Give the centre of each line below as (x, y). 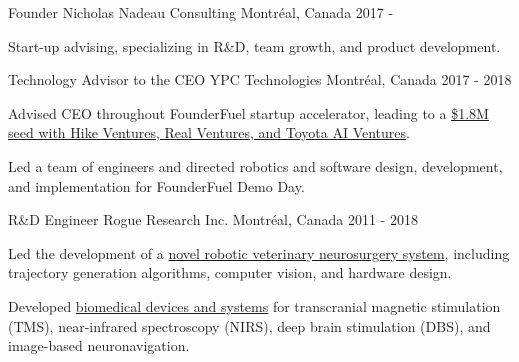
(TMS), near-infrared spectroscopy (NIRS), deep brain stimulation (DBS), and (249, 325)
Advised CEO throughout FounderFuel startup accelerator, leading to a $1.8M (248, 112)
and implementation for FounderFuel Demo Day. (156, 185)
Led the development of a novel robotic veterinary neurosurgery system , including (259, 252)
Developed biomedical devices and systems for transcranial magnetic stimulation (254, 305)
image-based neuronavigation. (99, 345)
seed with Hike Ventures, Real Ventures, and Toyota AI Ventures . (209, 132)
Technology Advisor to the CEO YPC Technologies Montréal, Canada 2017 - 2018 (260, 79)
